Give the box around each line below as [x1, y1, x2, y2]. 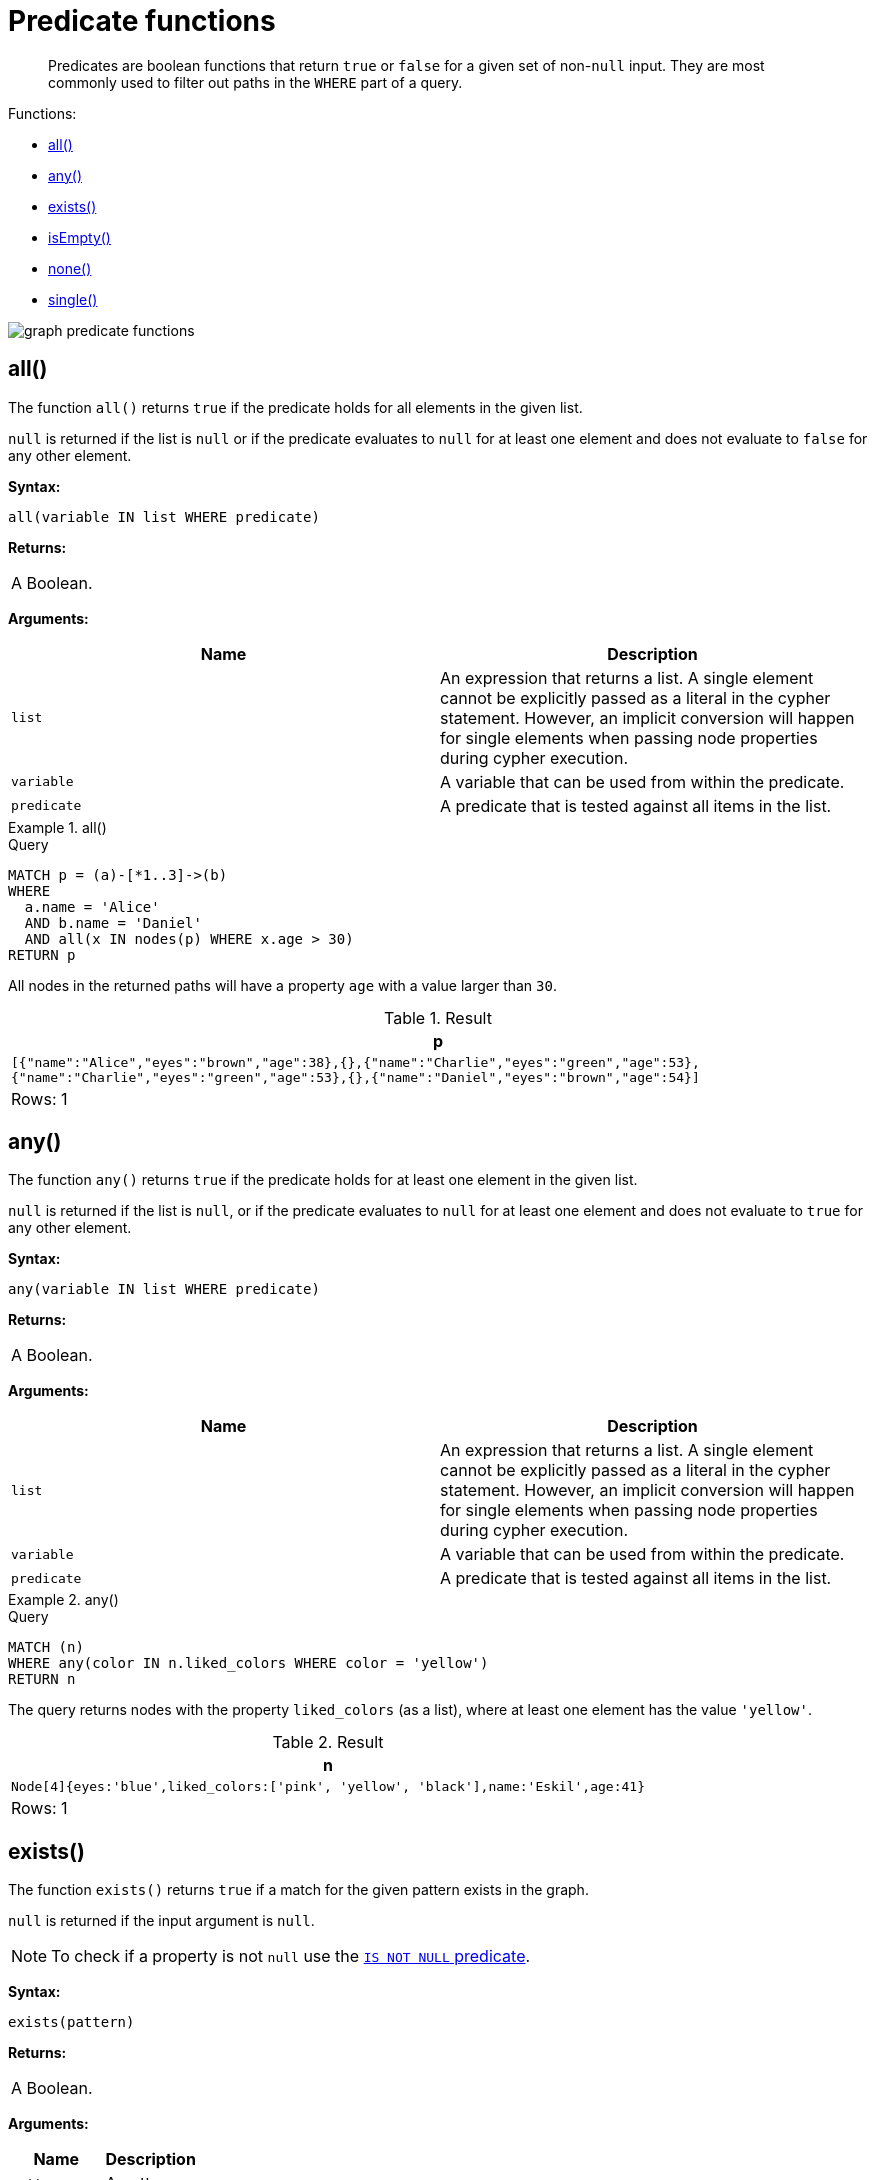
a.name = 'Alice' [24, 898, 160, 915]
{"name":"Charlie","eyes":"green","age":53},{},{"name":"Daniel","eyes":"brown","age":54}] [11, 1069, 700, 1085]
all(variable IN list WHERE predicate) [8, 508, 320, 525]
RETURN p [8, 946, 76, 963]
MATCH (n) [8, 1639, 84, 1656]
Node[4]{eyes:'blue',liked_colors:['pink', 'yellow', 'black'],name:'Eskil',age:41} [11, 1779, 645, 1795]
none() [48, 259, 92, 277]
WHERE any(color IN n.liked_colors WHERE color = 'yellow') [8, 1655, 489, 1672]
